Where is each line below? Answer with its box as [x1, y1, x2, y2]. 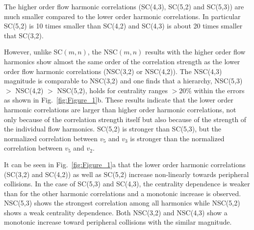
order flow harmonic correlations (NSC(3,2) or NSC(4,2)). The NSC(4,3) [4, 66, 222, 76]
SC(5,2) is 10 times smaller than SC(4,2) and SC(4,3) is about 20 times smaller [4, 21, 243, 31]
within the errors [194, 85, 245, 95]
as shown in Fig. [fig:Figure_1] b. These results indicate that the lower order [4, 95, 233, 105]
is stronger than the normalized [130, 133, 225, 143]
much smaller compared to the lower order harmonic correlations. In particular [4, 11, 241, 21]
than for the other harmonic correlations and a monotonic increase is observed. [4, 188, 241, 198]
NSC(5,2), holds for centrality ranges [57, 85, 168, 95]
